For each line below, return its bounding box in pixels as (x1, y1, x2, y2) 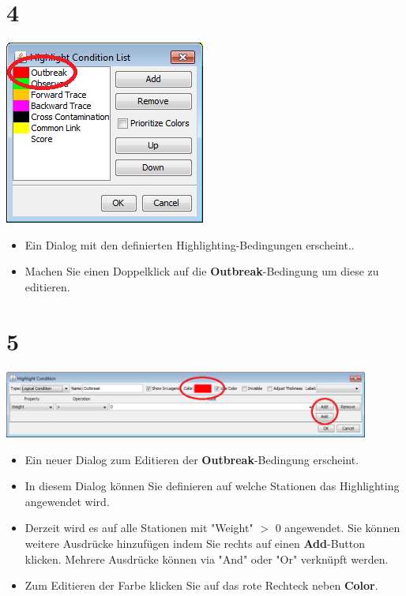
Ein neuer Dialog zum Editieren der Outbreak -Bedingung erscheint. (24, 451, 359, 467)
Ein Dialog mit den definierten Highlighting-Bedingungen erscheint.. (24, 236, 355, 253)
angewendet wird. (24, 493, 110, 509)
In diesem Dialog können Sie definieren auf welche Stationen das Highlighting (24, 478, 400, 494)
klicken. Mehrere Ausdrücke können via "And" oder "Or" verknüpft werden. (24, 550, 389, 567)
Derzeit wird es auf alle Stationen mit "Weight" (24, 519, 254, 536)
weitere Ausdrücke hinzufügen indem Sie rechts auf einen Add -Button (24, 534, 366, 551)
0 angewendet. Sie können (275, 519, 400, 536)
